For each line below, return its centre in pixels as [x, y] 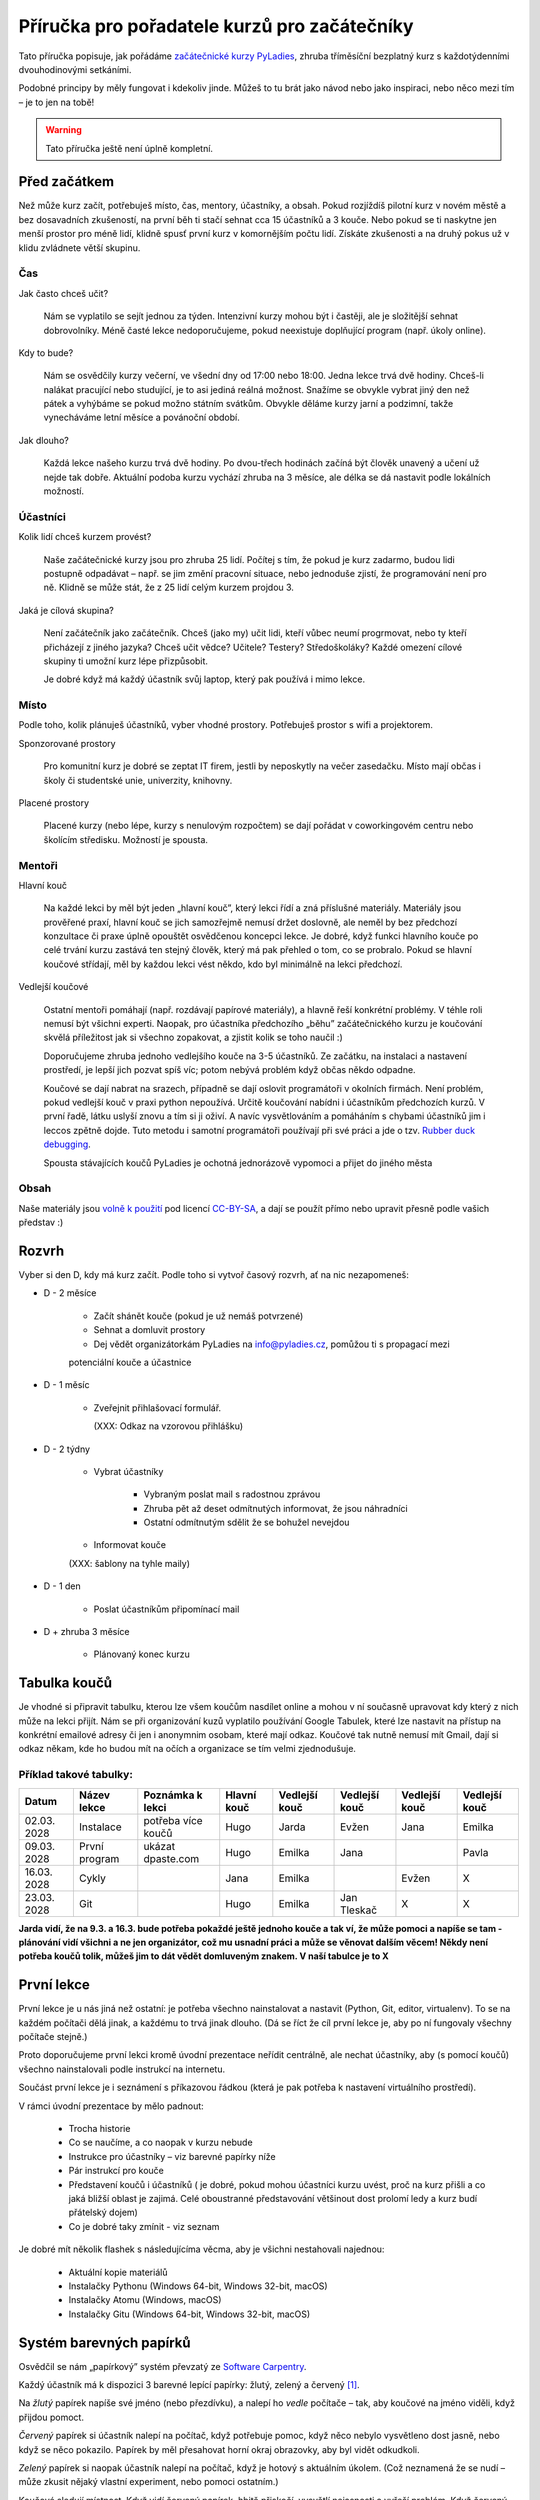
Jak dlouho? [43, 440]
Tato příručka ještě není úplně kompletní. [129, 148]
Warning [63, 130]
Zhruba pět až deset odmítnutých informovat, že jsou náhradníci [276, 1508]
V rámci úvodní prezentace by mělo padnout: [111, 2106]
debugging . [67, 1144]
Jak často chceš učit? [63, 293]
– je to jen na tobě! [56, 102]
